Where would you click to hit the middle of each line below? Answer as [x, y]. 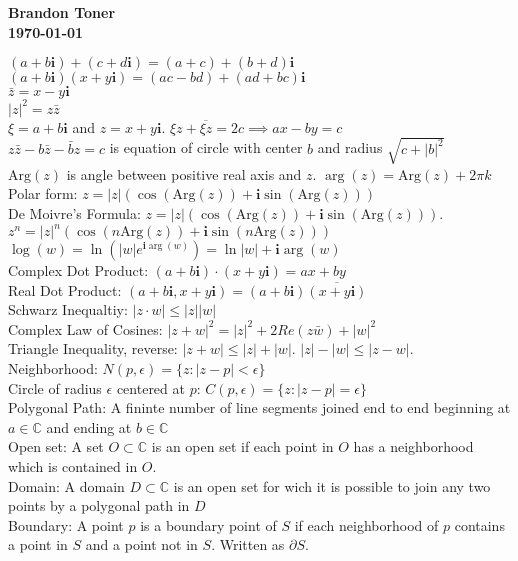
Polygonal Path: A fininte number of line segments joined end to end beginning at [259, 407]
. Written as [248, 544]
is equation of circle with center [206, 147]
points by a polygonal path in [99, 505]
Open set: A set [56, 446]
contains [479, 524]
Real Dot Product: [65, 289]
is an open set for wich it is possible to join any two [332, 485]
